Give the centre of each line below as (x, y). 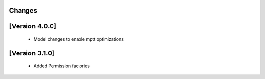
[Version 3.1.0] (32, 53)
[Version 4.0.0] (33, 26)
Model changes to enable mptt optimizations (79, 39)
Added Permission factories (62, 66)
